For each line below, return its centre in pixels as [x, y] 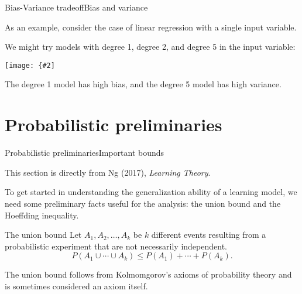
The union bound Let [43, 235]
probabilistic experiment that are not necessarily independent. [116, 246]
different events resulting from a [209, 235]
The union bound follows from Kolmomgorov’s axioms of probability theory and [148, 274]
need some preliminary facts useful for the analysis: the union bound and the [143, 203]
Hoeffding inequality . [42, 215]
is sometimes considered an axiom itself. [76, 286]
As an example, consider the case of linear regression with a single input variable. [151, 27]
